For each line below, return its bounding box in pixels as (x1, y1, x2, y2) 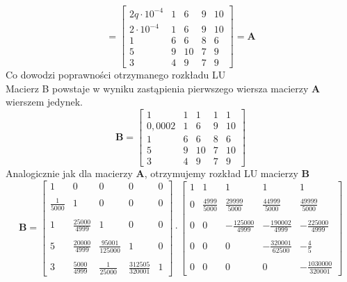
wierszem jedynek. (6, 94, 83, 109)
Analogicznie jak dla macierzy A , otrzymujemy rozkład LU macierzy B (6, 166, 309, 181)
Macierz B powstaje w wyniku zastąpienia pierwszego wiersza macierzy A (6, 81, 321, 95)
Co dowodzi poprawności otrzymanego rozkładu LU (6, 67, 226, 82)
